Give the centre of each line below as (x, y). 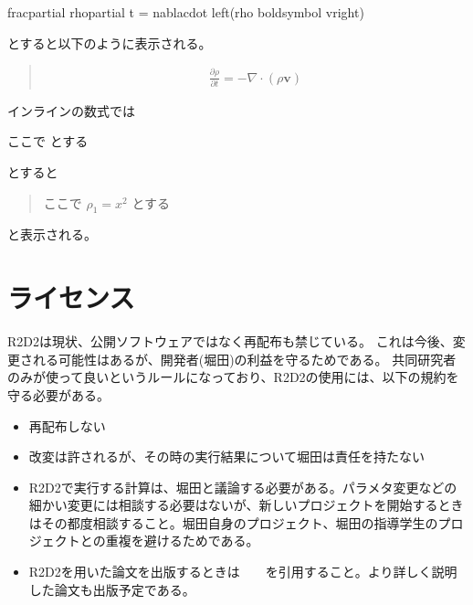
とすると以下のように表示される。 (110, 42)
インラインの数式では (71, 110)
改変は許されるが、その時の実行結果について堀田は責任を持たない (227, 456)
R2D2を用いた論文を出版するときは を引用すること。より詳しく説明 (243, 572)
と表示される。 (52, 234)
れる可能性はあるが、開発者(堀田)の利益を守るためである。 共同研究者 (244, 359)
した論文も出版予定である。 (112, 589)
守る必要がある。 (58, 394)
